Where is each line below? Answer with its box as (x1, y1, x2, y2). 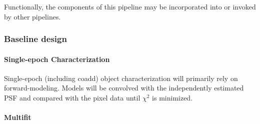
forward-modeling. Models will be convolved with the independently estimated (4, 82, 244, 93)
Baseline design (4, 32, 67, 45)
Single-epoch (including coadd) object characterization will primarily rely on (4, 72, 238, 83)
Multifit (4, 112, 31, 122)
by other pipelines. (4, 11, 61, 21)
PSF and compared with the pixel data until (4, 92, 140, 103)
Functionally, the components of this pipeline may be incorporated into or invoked (4, 1, 256, 11)
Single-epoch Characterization (4, 53, 110, 64)
